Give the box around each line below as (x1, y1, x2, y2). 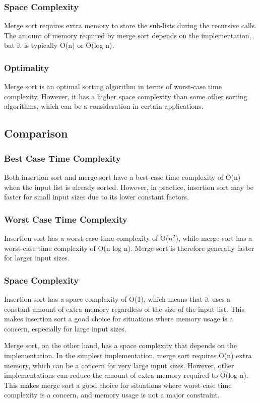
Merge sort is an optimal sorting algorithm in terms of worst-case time (4, 81, 222, 92)
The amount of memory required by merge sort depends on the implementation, (4, 30, 251, 40)
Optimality (4, 61, 49, 74)
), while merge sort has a (175, 233, 252, 243)
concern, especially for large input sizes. (4, 323, 126, 333)
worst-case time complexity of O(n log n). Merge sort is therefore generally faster (4, 242, 254, 253)
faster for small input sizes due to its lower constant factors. (4, 191, 189, 202)
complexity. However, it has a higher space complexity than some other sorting (4, 91, 247, 101)
